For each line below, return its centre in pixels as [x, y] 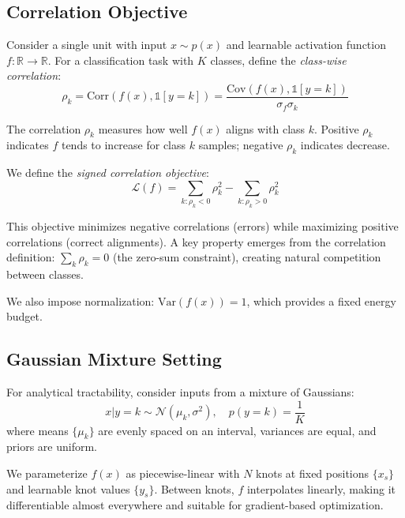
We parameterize [47, 473]
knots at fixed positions [313, 473]
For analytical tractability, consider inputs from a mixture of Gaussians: [180, 391]
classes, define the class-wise [278, 60]
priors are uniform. [52, 447]
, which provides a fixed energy [321, 300]
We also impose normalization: [81, 300]
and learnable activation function [306, 45]
